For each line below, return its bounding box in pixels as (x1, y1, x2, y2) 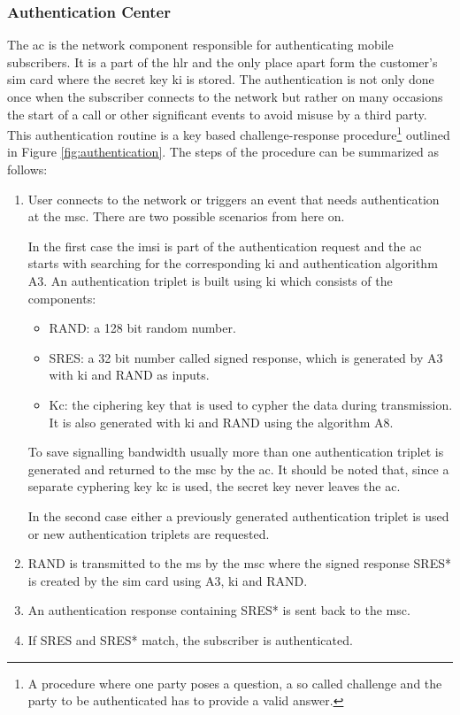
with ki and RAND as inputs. (49, 365, 210, 384)
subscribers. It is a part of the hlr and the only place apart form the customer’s (7, 52, 438, 71)
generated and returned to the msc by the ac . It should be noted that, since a (27, 459, 449, 478)
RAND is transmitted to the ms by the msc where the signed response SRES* (27, 554, 451, 573)
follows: (7, 160, 48, 179)
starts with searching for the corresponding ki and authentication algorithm (27, 254, 438, 273)
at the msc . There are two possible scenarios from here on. (27, 207, 345, 226)
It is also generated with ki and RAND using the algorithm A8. (49, 412, 394, 431)
